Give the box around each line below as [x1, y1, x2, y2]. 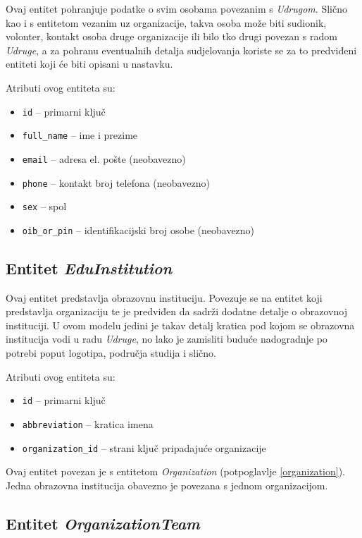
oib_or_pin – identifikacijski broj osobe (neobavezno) [22, 222, 255, 237]
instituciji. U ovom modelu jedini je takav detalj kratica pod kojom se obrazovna [6, 317, 355, 332]
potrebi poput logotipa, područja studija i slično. [6, 346, 216, 360]
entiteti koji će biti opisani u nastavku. [6, 56, 173, 71]
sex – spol [22, 199, 67, 214]
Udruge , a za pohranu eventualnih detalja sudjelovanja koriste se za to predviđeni [6, 42, 357, 57]
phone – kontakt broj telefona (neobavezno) [22, 175, 210, 190]
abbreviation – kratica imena [22, 416, 154, 431]
